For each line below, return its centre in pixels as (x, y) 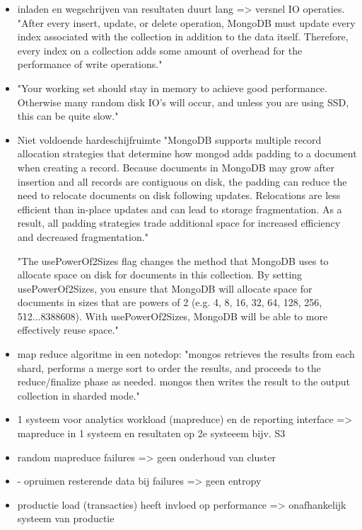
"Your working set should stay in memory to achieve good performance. (172, 88)
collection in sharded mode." (78, 395)
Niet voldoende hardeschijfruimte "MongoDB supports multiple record (169, 139)
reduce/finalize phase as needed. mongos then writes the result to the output (184, 382)
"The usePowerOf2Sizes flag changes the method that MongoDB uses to (173, 260)
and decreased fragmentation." (83, 236)
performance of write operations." (90, 64)
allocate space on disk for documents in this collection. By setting (160, 275)
